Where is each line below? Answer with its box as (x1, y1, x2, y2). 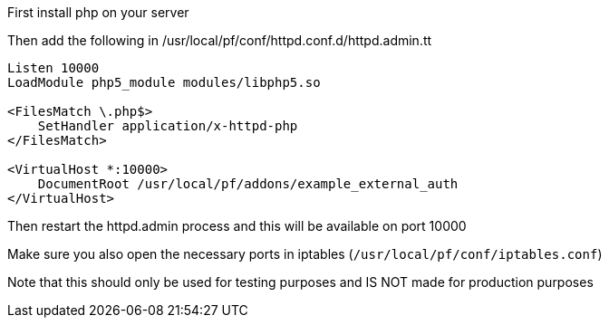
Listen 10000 (7, 61, 100, 75)
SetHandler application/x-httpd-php (37, 119, 298, 133)
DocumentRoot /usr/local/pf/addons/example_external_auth (37, 177, 459, 191)
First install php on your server (7, 5, 189, 20)
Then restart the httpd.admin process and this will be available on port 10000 (7, 218, 467, 234)
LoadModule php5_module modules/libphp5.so (7, 75, 321, 90)
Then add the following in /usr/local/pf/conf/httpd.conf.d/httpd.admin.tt (7, 33, 432, 48)
